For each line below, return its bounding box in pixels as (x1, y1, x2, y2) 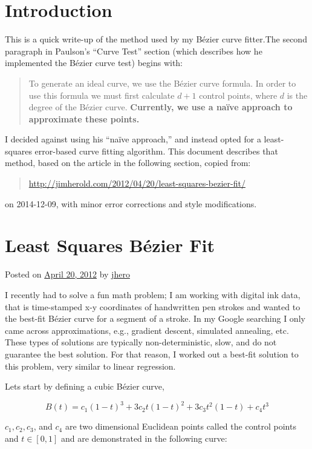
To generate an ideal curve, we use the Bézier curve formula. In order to (28, 76, 296, 89)
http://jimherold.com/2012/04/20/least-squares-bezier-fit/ (28, 177, 245, 190)
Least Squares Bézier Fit (5, 233, 215, 258)
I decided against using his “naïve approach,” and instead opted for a (5, 133, 261, 145)
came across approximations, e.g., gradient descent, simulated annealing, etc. (5, 324, 289, 336)
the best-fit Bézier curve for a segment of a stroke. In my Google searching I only (5, 312, 305, 325)
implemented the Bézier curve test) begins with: (5, 56, 183, 69)
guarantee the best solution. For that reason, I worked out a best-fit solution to (5, 347, 299, 360)
